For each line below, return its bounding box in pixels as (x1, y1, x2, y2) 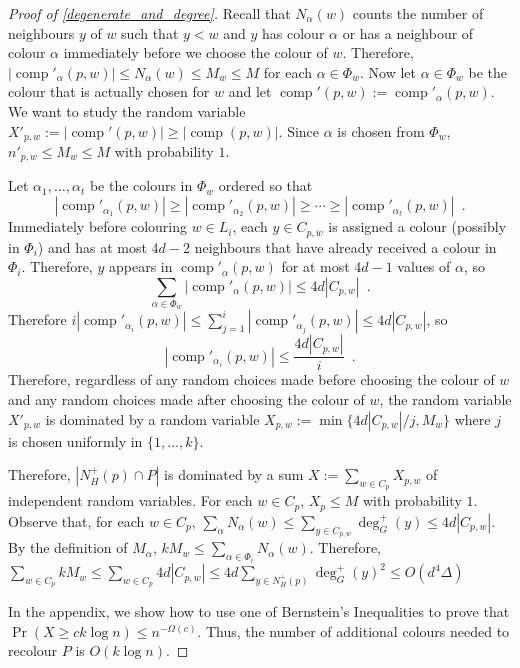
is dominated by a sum (164, 464, 304, 485)
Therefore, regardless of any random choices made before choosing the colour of (8, 369, 495, 390)
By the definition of (8, 537, 128, 558)
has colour (262, 22, 325, 43)
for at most (281, 256, 350, 277)
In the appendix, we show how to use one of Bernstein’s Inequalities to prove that (8, 601, 510, 622)
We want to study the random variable (8, 100, 246, 121)
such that (121, 22, 179, 43)
